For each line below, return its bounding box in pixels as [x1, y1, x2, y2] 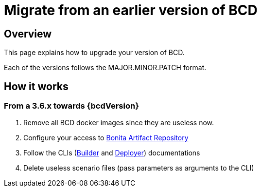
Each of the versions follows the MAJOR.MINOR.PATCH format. [4, 63, 207, 72]
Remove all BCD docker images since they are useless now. [23, 118, 214, 127]
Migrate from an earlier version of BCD [4, 2, 258, 19]
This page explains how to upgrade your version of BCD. [4, 48, 185, 57]
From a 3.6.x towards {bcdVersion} [4, 101, 139, 111]
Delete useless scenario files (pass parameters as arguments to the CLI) [23, 164, 254, 172]
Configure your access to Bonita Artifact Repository [23, 134, 189, 142]
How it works [4, 80, 69, 93]
